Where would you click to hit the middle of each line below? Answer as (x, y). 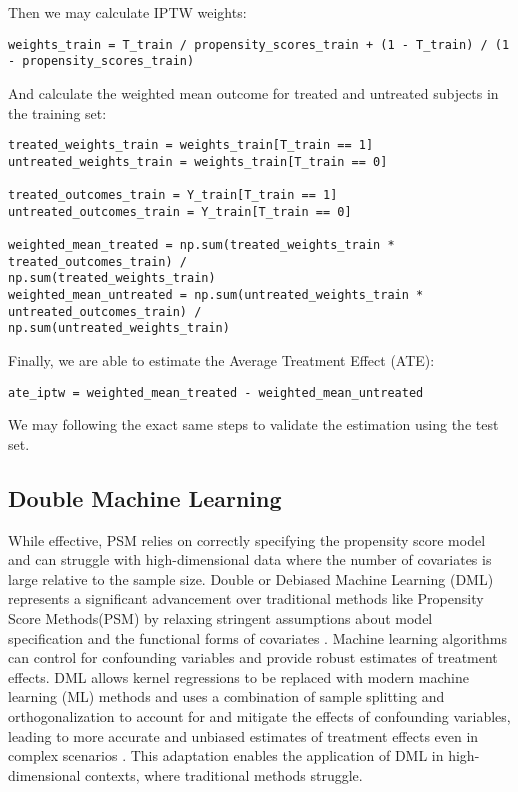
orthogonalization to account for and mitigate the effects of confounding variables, (259, 715)
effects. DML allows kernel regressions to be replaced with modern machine (238, 676)
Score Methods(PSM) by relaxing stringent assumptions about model (220, 617)
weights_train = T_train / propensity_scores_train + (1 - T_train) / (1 (259, 44)
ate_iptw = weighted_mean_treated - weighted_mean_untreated (216, 392)
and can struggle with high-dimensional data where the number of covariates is (250, 559)
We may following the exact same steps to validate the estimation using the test (253, 424)
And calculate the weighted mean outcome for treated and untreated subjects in (253, 92)
